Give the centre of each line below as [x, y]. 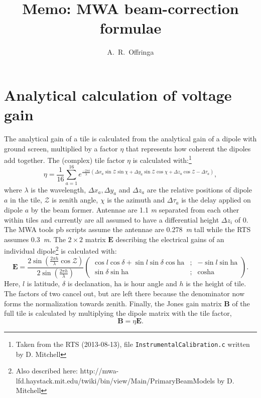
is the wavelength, [58, 189]
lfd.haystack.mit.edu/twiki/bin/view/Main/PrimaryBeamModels [115, 380]
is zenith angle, [75, 200]
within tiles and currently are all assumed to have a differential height [112, 219]
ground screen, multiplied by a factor [61, 148]
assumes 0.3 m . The [35, 239]
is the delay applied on [216, 200]
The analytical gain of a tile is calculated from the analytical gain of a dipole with [130, 139]
